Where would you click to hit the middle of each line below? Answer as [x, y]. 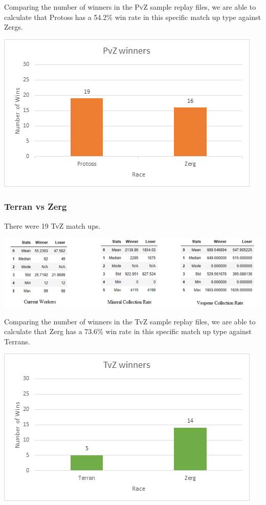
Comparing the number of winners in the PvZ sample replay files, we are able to [130, 7]
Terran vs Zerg [36, 206]
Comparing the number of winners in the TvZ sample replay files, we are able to [130, 321]
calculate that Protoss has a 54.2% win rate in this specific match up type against [132, 17]
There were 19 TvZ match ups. [52, 225]
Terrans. [17, 341]
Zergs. [14, 27]
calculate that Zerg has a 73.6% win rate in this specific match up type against [128, 331]
